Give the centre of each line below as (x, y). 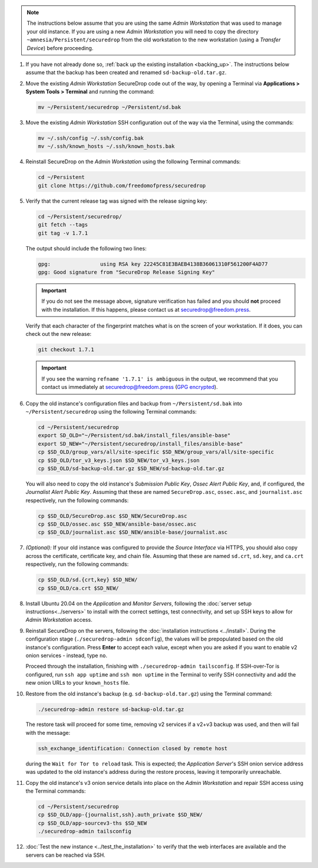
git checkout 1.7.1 (66, 350)
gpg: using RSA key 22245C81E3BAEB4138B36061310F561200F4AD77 (153, 264)
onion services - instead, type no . (67, 655)
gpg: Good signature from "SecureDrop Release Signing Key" (127, 272)
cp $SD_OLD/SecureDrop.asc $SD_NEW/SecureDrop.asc (113, 516)
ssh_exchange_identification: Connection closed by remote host (133, 748)
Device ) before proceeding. (60, 48)
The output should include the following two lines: (86, 248)
